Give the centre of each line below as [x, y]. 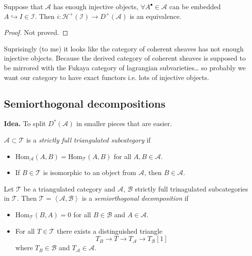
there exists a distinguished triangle [110, 231]
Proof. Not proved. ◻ [36, 32]
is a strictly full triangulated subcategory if [88, 139]
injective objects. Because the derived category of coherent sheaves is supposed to [125, 58]
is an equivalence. [156, 16]
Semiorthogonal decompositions [85, 103]
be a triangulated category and [69, 188]
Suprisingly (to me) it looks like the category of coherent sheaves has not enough [124, 48]
